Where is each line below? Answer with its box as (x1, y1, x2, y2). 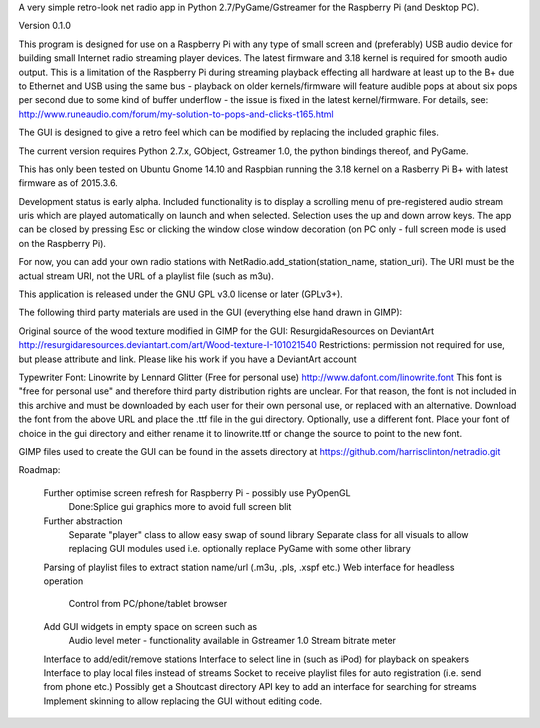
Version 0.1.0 (18, 20, 72, 32)
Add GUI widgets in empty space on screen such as (43, 620, 258, 632)
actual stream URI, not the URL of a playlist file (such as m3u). (18, 270, 274, 282)
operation (43, 575, 84, 587)
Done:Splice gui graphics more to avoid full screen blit (68, 501, 292, 513)
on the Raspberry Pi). (18, 237, 107, 249)
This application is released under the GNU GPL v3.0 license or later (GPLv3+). (18, 288, 344, 300)
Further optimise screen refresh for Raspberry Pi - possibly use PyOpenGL (43, 486, 351, 499)
